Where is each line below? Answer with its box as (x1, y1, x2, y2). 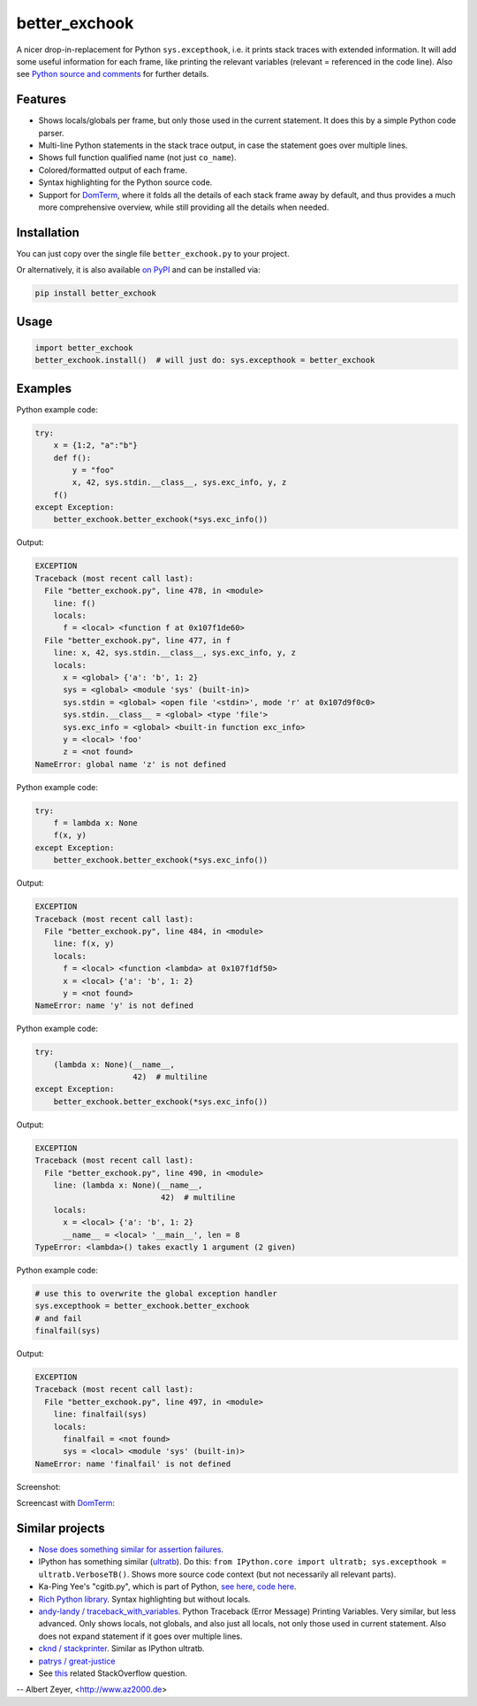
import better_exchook (34, 342, 133, 353)
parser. (38, 127, 64, 138)
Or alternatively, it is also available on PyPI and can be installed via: (16, 265, 261, 275)
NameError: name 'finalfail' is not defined (34, 1458, 231, 1469)
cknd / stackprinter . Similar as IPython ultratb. (38, 1643, 205, 1654)
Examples (16, 380, 72, 396)
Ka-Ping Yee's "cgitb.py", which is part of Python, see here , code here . (38, 1581, 297, 1592)
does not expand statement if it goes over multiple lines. (38, 1631, 243, 1641)
